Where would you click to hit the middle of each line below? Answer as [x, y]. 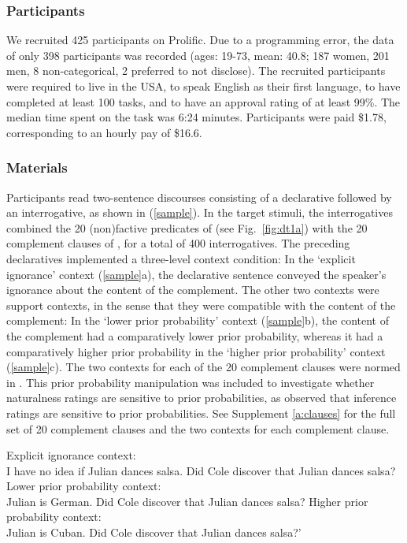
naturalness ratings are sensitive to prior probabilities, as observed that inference [202, 398]
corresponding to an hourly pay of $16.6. [104, 132]
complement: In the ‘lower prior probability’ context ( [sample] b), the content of [198, 320]
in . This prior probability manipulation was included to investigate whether [191, 382]
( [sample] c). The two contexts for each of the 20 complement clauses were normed [203, 367]
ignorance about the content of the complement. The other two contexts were [193, 290]
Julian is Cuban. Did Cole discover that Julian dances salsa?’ [154, 532]
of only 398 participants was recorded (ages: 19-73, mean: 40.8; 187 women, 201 [198, 55]
